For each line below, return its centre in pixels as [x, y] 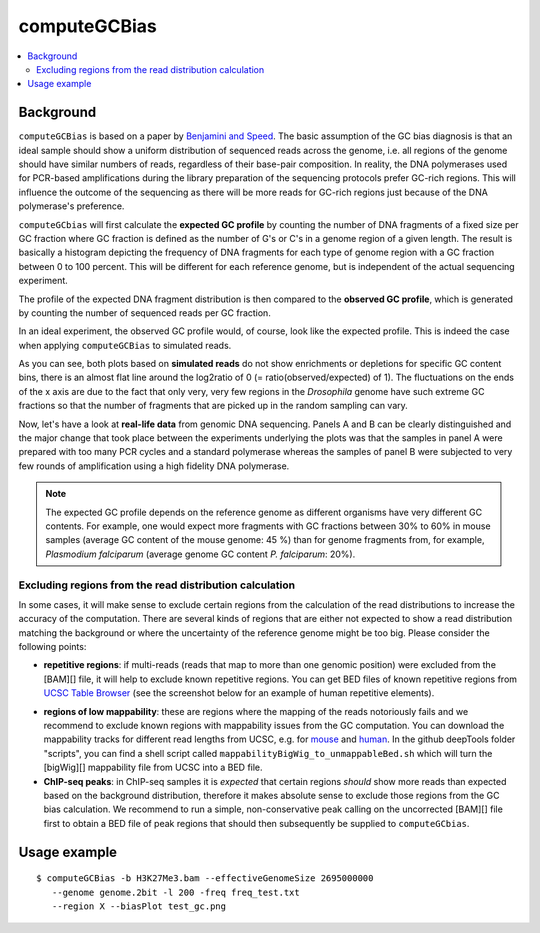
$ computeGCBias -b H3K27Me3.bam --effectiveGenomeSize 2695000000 [205, 878]
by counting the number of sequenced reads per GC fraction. [145, 312]
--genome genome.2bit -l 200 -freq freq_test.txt [175, 892]
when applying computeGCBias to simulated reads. [125, 345]
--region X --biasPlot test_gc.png [139, 906]
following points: [52, 647]
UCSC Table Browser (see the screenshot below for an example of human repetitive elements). [239, 693]
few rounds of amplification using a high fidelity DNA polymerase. [154, 466]
